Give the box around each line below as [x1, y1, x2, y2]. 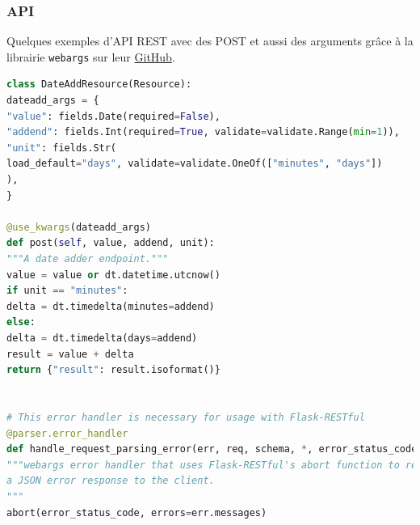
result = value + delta [6, 348, 134, 360]
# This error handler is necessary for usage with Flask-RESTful [6, 411, 365, 423]
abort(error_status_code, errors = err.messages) [6, 506, 267, 519]
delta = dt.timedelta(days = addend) [6, 332, 198, 344]
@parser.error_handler [6, 427, 128, 439]
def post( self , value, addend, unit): [6, 237, 215, 249]
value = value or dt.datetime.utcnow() [6, 269, 220, 281]
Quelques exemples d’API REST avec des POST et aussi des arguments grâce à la [6, 32, 414, 49]
